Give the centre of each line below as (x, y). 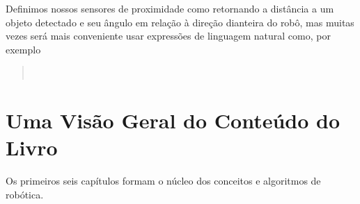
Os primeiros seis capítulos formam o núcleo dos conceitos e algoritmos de (163, 181)
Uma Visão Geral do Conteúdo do (173, 120)
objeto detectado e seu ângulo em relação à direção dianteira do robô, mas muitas (180, 22)
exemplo (23, 49)
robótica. (25, 194)
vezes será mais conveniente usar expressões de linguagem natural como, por (168, 36)
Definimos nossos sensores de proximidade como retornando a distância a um (170, 8)
